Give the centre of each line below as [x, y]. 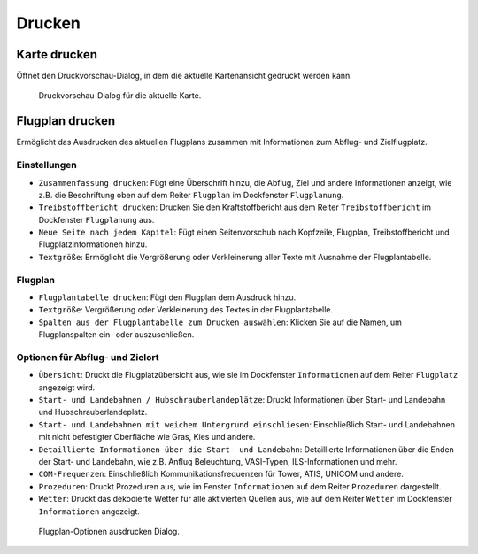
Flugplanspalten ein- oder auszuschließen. [116, 335]
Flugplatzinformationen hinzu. [93, 244]
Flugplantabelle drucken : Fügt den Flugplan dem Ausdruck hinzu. [167, 297]
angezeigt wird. [67, 387]
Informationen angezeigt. [89, 511]
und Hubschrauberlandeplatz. [93, 412]
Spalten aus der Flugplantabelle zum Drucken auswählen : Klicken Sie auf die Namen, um [220, 322]
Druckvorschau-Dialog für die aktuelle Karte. [120, 96]
